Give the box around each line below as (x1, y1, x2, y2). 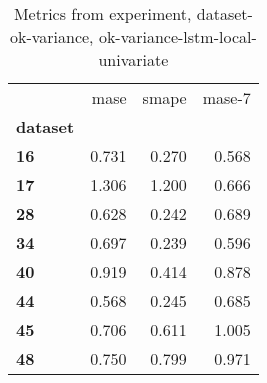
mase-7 (202, 86, 251, 109)
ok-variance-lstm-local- (98, 25, 257, 48)
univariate (98, 48, 169, 71)
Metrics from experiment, (13, 2, 192, 25)
